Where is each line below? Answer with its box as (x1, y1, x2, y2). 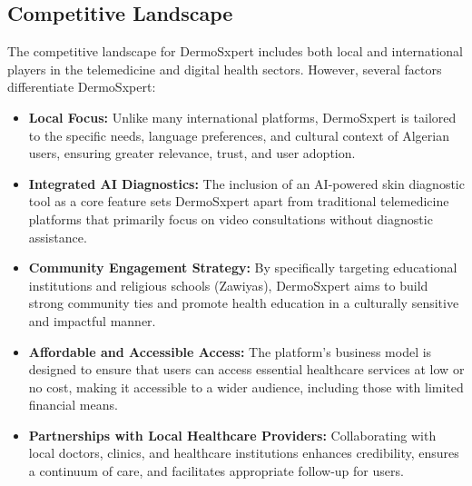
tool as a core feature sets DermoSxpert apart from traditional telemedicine (28, 192, 449, 211)
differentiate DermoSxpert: (7, 77, 156, 96)
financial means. (28, 395, 118, 414)
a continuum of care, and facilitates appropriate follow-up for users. (28, 461, 404, 481)
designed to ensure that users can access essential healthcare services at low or (28, 360, 465, 379)
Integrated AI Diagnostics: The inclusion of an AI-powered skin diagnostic (28, 174, 465, 193)
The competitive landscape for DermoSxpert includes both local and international (7, 42, 463, 61)
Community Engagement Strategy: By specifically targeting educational (28, 258, 457, 277)
